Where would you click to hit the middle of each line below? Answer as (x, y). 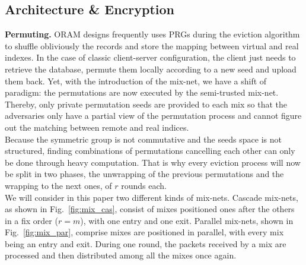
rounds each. (144, 185)
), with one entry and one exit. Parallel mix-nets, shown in (187, 220)
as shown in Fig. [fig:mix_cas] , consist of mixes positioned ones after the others (150, 209)
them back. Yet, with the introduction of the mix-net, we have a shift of (136, 81)
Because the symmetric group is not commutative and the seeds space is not (143, 139)
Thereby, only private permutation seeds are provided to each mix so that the (146, 104)
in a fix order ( (31, 220)
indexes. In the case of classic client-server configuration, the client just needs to (150, 57)
